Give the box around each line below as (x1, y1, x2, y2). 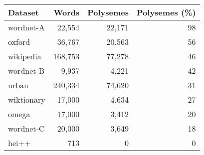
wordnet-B (8, 65, 45, 76)
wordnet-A (8, 21, 45, 33)
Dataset (8, 6, 39, 18)
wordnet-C (8, 123, 45, 134)
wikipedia (8, 50, 41, 62)
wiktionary (8, 94, 45, 105)
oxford (8, 36, 30, 47)
